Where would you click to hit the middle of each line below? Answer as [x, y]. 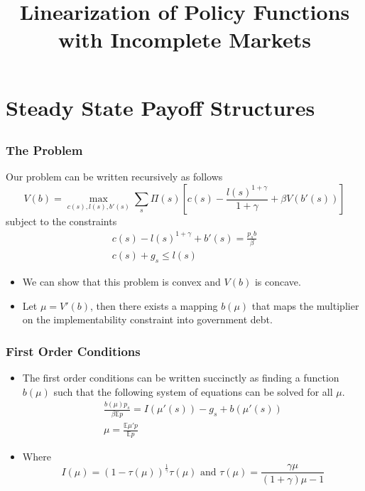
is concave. [278, 282]
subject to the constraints [61, 221]
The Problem [44, 150]
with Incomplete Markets [185, 39]
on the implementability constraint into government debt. [147, 319]
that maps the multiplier [305, 305]
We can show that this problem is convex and [121, 282]
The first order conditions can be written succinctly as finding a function [181, 378]
